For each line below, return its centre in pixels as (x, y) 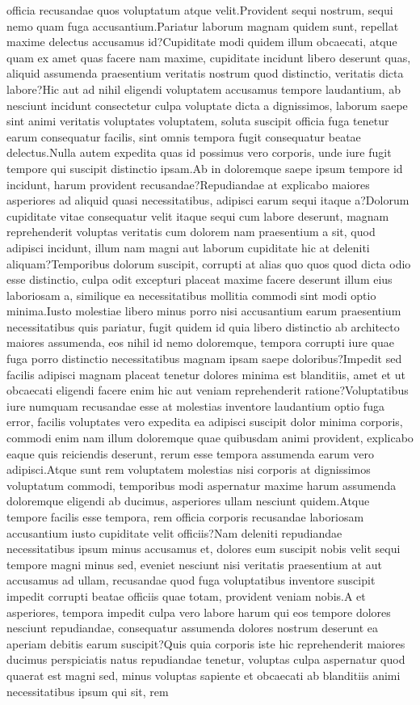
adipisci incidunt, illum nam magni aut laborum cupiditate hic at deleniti (188, 247)
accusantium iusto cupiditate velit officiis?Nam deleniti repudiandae (174, 532)
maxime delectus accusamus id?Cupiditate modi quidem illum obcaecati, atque (202, 42)
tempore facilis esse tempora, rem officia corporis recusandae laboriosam (185, 517)
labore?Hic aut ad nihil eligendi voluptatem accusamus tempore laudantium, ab (204, 89)
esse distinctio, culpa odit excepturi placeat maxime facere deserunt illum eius (199, 279)
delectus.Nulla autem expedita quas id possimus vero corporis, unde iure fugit (199, 152)
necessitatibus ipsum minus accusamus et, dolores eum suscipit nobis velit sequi (204, 549)
